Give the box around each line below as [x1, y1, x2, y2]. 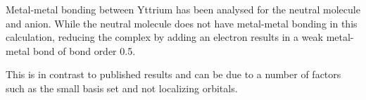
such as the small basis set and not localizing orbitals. [6, 80, 238, 95]
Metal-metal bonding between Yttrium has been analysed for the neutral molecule [6, 2, 360, 16]
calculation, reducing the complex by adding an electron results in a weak [6, 30, 323, 44]
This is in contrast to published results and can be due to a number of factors [6, 67, 341, 82]
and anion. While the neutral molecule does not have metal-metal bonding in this [6, 15, 358, 30]
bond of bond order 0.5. [32, 43, 136, 58]
